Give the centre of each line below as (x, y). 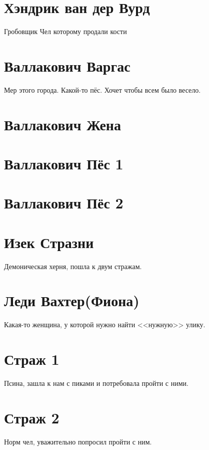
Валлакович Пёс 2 (64, 203)
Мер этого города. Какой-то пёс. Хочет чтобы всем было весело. (102, 89)
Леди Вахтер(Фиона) (72, 300)
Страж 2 (32, 417)
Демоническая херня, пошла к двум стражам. (73, 266)
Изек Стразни (49, 242)
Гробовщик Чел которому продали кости (65, 31)
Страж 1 (32, 359)
